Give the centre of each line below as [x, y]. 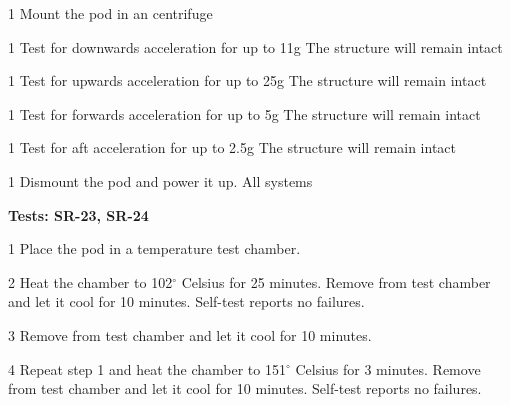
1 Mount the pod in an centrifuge [110, 13]
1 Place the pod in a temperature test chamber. [154, 248]
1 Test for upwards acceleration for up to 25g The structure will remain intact [247, 80]
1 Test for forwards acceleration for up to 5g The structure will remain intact [244, 113]
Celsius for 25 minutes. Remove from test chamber [336, 281]
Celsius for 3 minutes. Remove [388, 368]
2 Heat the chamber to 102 [90, 281]
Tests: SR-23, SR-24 [78, 214]
